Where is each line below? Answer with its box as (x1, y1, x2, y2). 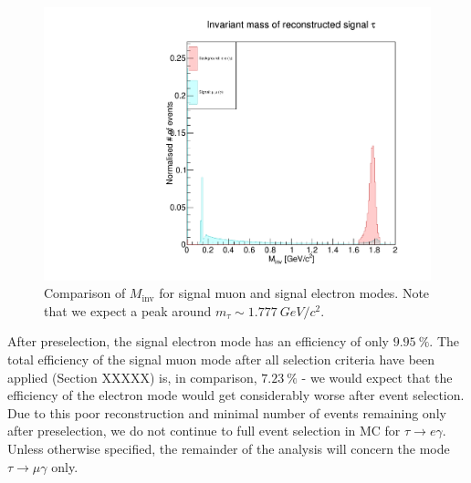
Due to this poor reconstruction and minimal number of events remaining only (7, 403, 446, 422)
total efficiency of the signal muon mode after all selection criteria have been (7, 350, 435, 369)
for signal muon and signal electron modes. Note (159, 283, 430, 303)
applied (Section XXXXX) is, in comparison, (7, 367, 257, 386)
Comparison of (44, 283, 126, 303)
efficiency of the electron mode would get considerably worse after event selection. (7, 385, 465, 405)
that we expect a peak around (44, 301, 212, 320)
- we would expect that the (301, 367, 453, 386)
